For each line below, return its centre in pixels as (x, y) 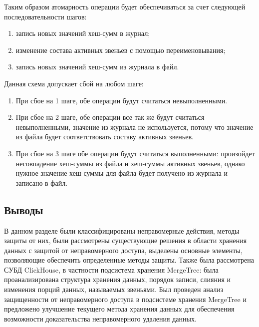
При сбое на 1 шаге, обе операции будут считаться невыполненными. (122, 100)
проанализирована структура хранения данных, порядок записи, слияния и (118, 279)
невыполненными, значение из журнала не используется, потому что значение (134, 127)
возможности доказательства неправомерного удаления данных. (100, 318)
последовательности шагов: (45, 16)
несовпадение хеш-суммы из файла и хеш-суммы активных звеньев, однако (130, 163)
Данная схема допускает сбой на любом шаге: (74, 83)
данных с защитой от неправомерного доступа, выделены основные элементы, (123, 250)
